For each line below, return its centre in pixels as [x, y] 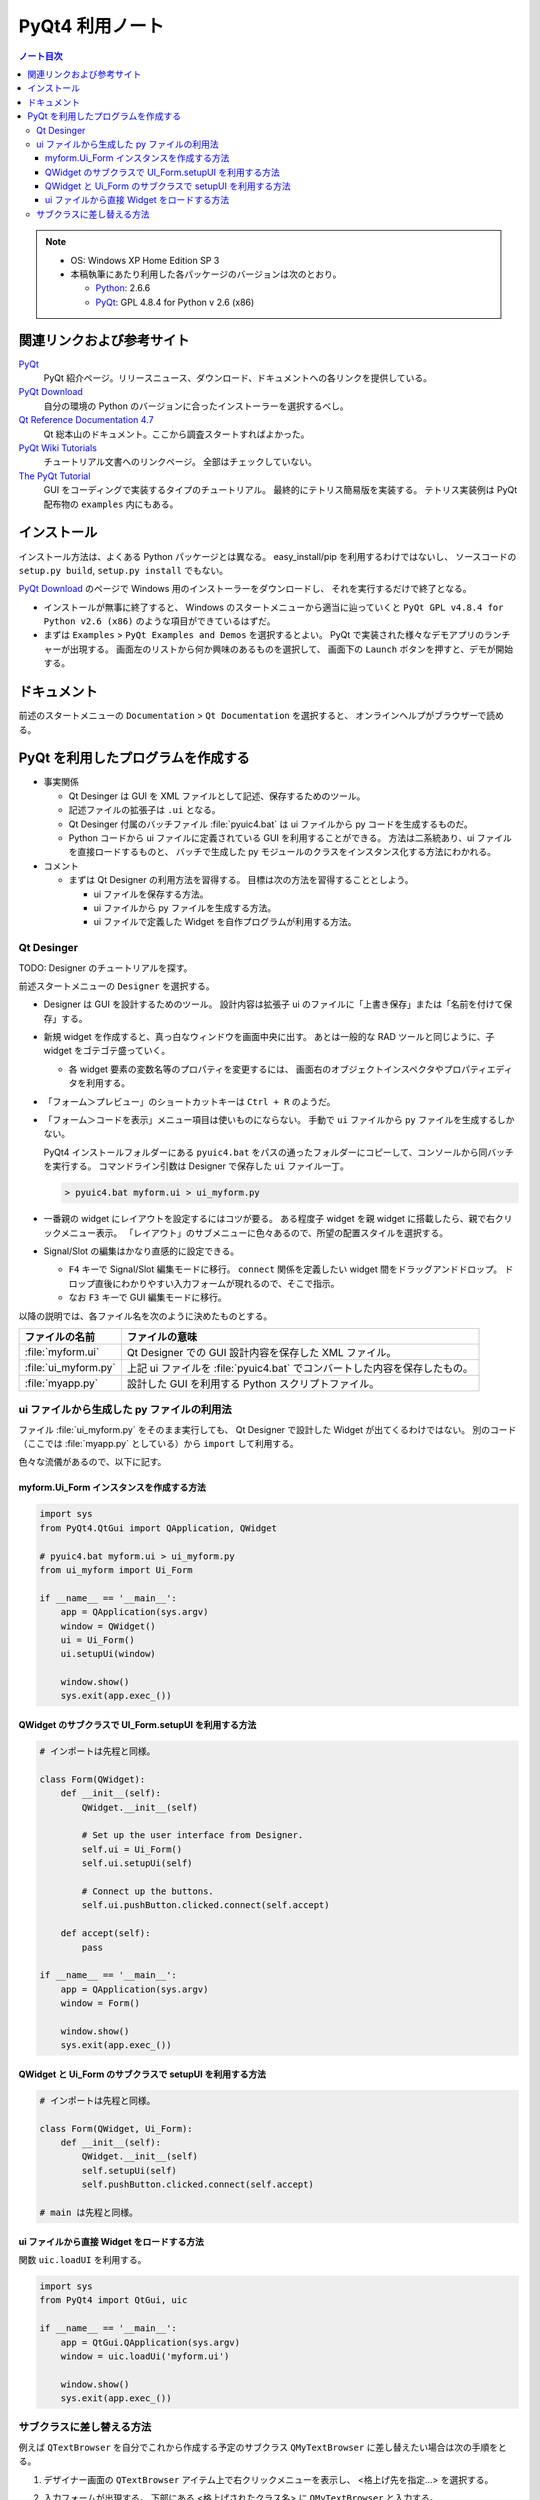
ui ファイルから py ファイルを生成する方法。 [185, 907]
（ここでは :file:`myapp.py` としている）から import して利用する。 [158, 1444]
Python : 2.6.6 [123, 288]
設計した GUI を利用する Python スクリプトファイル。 [253, 1383]
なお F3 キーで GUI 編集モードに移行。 [147, 1297]
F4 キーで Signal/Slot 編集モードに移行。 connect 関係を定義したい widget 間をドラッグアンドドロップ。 [285, 1269]
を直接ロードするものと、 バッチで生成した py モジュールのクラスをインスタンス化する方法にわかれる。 [282, 852]
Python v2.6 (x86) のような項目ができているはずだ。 [159, 621]
